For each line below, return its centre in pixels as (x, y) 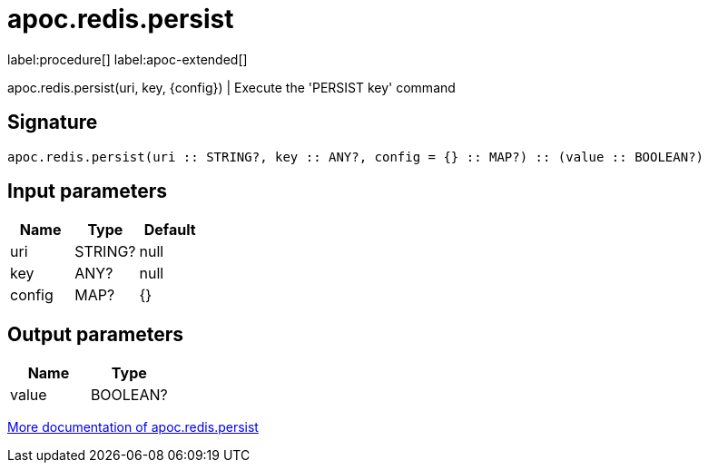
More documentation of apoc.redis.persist (133, 427)
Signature (53, 122)
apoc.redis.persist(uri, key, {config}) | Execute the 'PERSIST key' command (231, 87)
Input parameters (88, 191)
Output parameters (95, 334)
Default (170, 230)
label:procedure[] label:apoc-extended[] (128, 59)
